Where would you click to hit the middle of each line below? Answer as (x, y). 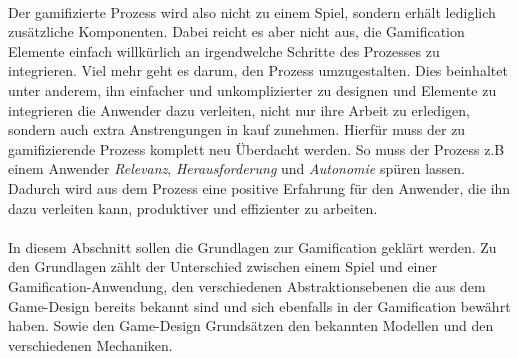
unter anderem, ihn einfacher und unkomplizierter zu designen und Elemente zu (252, 89)
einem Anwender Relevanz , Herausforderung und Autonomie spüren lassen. (236, 168)
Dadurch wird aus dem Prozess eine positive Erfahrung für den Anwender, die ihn (259, 187)
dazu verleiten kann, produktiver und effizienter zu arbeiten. (193, 207)
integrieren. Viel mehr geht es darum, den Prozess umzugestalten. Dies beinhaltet (258, 70)
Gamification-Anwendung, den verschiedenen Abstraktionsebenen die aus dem (247, 285)
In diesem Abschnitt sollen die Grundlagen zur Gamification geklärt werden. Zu (252, 246)
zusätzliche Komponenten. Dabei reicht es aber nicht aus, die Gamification (236, 31)
